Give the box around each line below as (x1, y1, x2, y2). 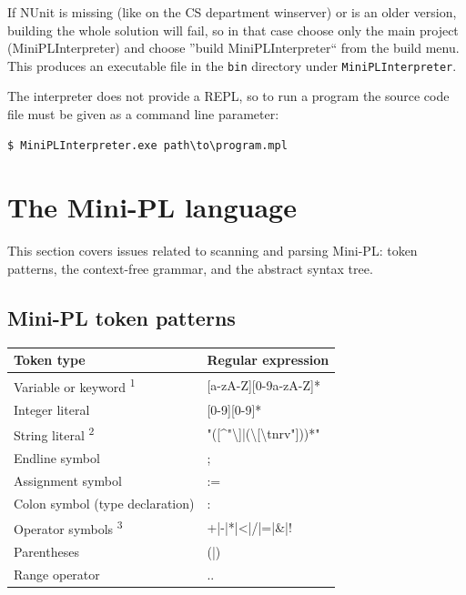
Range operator (14, 564, 100, 583)
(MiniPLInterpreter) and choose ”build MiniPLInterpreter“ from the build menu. (7, 38, 460, 57)
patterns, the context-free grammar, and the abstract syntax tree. (7, 258, 373, 277)
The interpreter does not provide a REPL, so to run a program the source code (7, 86, 450, 106)
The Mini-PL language (7, 188, 297, 226)
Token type (14, 350, 86, 369)
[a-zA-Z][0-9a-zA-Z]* (207, 375, 320, 394)
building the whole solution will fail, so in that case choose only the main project (7, 20, 459, 39)
